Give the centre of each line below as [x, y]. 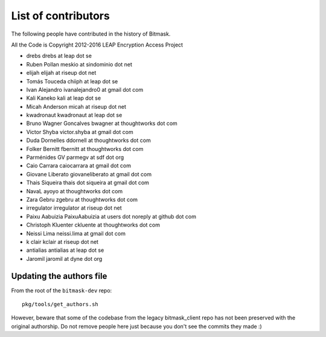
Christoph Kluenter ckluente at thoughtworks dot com [93, 225]
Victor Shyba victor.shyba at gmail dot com [80, 132]
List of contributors [60, 16]
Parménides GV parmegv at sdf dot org [75, 158]
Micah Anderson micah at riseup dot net [76, 106]
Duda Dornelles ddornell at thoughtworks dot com [88, 140]
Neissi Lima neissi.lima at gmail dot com [76, 233]
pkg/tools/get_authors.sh [60, 304]
